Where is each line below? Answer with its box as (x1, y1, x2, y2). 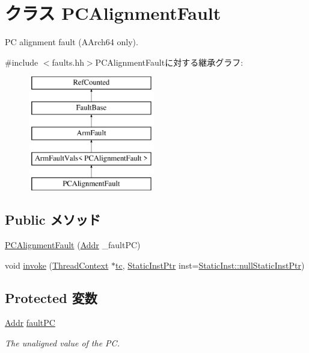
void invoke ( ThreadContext (5, 258, 109, 271)
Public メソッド (5, 210, 101, 229)
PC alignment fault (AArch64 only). (5, 36, 138, 48)
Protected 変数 (5, 288, 97, 307)
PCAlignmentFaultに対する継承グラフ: (95, 55, 243, 68)
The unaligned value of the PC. (5, 337, 120, 349)
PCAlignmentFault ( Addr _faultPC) (5, 239, 141, 251)
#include (5, 55, 38, 68)
